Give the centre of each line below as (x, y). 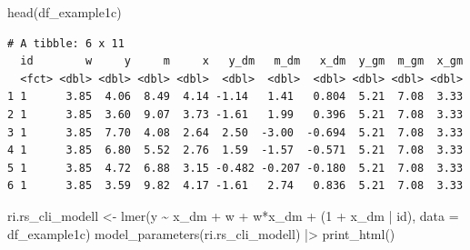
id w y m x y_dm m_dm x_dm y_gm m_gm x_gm (242, 61)
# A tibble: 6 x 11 (66, 43)
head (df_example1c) (65, 12)
